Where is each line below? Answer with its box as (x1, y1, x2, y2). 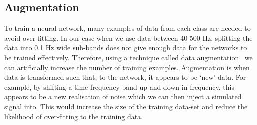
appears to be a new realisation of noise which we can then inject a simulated (4, 91, 242, 102)
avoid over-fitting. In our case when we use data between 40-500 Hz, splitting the (4, 32, 253, 43)
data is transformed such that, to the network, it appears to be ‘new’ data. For (4, 72, 246, 82)
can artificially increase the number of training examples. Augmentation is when (4, 62, 250, 72)
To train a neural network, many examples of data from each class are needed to (4, 23, 251, 33)
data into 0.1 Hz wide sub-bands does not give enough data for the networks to (4, 42, 247, 53)
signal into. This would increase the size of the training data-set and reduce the (4, 101, 248, 111)
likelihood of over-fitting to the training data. (4, 111, 143, 121)
